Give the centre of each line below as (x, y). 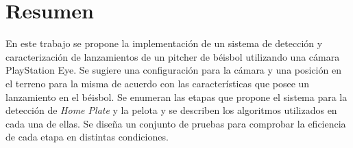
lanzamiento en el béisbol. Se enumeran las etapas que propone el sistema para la (176, 97)
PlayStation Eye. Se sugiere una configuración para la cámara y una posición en (173, 70)
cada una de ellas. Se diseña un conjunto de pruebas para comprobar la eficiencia (176, 123)
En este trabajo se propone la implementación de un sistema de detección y (164, 43)
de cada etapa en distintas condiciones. (87, 137)
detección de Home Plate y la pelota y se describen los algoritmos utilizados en (171, 110)
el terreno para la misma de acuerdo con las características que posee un (158, 83)
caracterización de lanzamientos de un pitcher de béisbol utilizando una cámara (173, 56)
